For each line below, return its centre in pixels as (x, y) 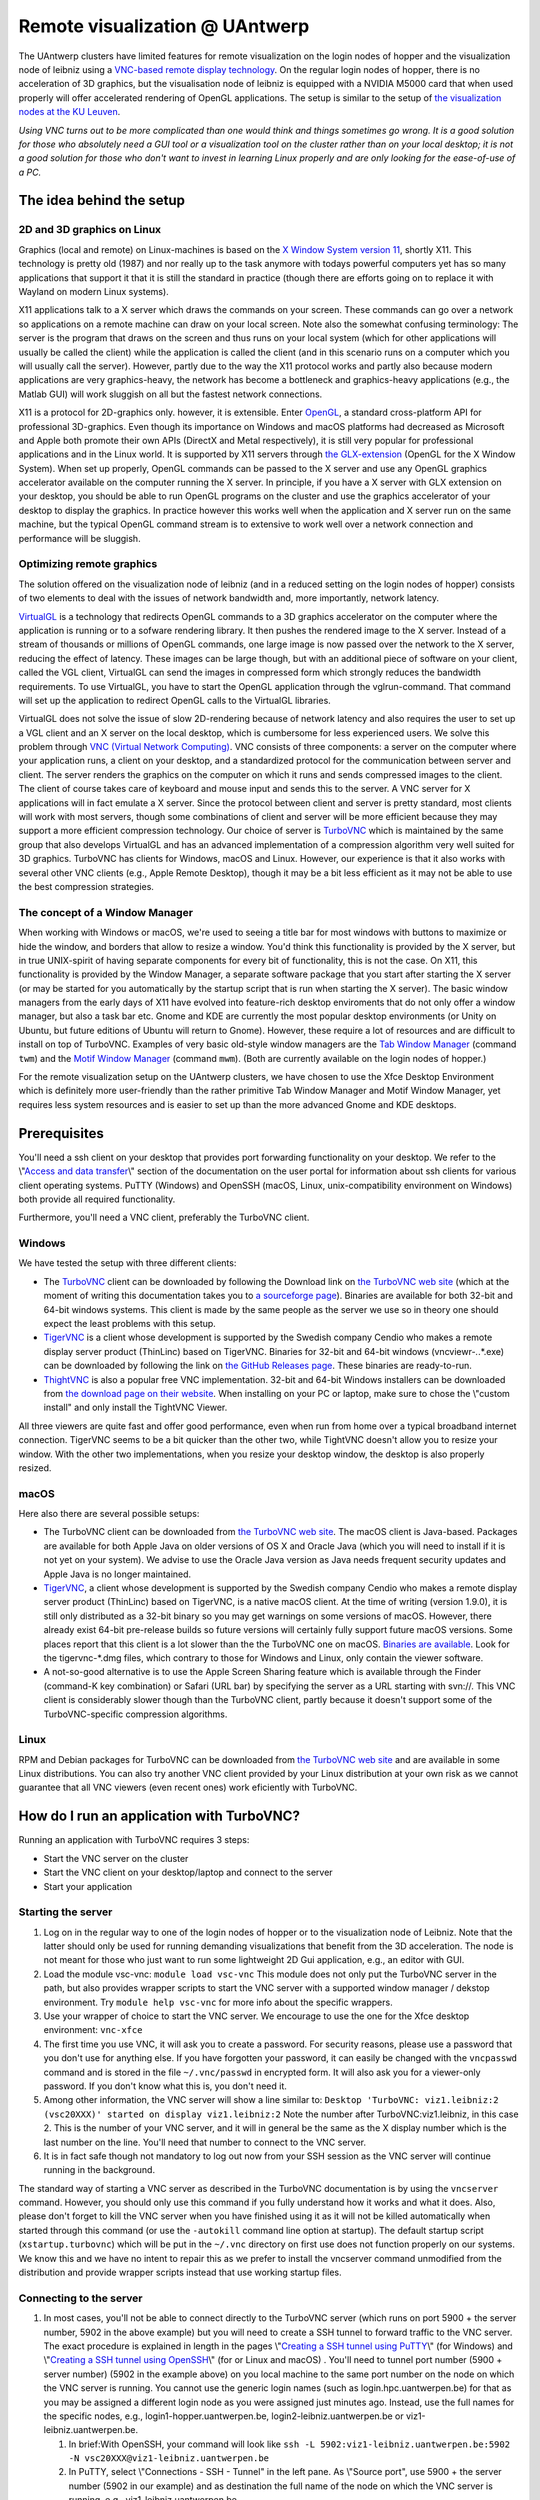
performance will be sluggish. (79, 538)
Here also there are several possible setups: (109, 1514)
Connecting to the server (81, 2298)
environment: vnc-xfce (93, 2030)
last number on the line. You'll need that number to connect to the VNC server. (205, 2142)
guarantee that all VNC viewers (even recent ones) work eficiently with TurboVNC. (188, 1787)
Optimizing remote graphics (88, 564)
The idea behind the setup (101, 200)
